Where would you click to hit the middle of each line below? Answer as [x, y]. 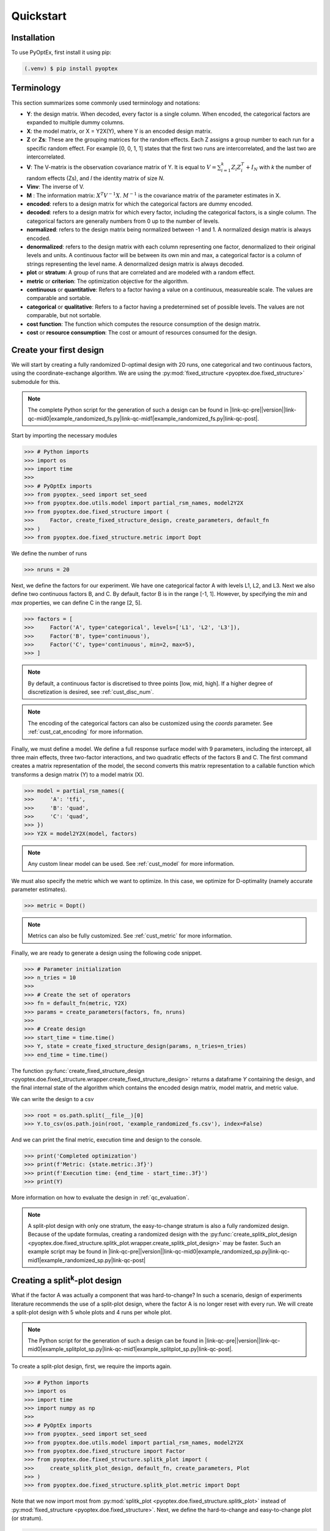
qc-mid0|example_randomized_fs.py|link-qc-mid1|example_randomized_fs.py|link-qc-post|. [143, 418]
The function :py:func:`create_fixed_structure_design [78, 1070]
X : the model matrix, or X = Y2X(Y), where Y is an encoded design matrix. [119, 131]
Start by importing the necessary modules [64, 435]
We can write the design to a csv [53, 1099]
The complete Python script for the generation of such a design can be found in [128, 410]
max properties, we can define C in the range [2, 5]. [77, 603]
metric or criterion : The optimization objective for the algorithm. [108, 281]
